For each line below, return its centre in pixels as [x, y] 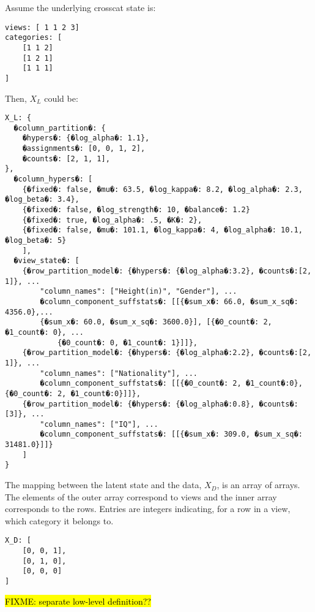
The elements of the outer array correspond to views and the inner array [141, 496]
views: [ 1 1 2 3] [42, 27]
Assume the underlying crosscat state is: [80, 7]
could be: [61, 98]
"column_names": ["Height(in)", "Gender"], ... [139, 292]
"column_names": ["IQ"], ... [99, 424]
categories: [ [34, 38]
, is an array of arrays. [258, 485]
